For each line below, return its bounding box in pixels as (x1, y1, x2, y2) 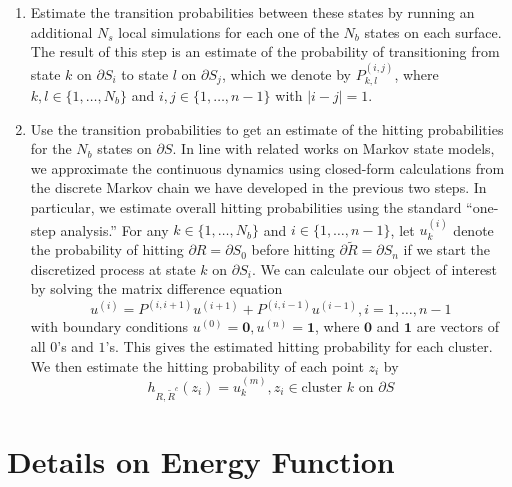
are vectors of (416, 316, 499, 337)
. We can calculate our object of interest (251, 258, 498, 279)
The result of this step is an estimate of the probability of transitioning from (30, 41, 500, 62)
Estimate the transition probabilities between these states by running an (30, 2, 475, 22)
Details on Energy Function (7, 440, 395, 481)
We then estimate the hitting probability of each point (30, 355, 364, 376)
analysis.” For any (60, 219, 169, 240)
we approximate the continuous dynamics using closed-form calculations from (30, 157, 505, 178)
